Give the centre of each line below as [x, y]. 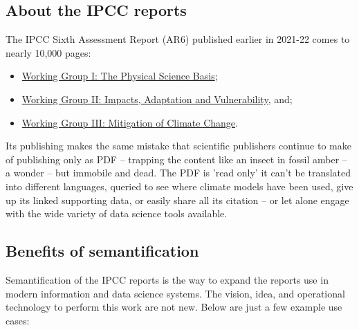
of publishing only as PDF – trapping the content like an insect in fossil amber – [176, 159]
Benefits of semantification [102, 251]
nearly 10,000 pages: [48, 52]
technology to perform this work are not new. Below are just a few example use [174, 307]
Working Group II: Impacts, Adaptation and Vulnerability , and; [157, 99]
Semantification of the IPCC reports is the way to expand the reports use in [167, 279]
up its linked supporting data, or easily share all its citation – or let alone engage [177, 200]
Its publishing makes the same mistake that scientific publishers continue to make [178, 146]
